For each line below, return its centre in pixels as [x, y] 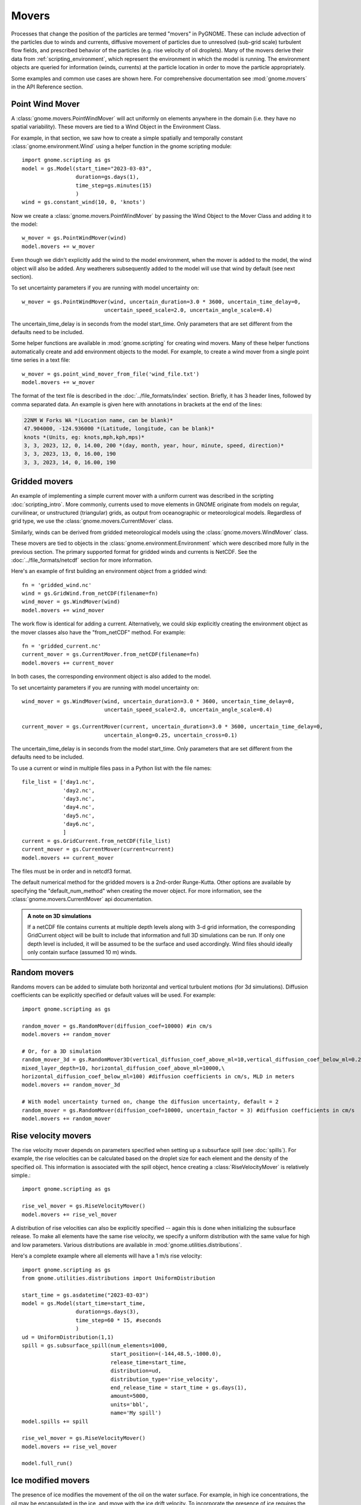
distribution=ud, [136, 1371]
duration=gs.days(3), [107, 1312]
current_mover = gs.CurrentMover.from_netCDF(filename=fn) [111, 654]
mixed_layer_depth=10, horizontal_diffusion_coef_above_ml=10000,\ [123, 1068]
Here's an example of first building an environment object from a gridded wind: [109, 571]
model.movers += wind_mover [63, 610]
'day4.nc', [79, 807]
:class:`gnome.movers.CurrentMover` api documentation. [82, 899]
